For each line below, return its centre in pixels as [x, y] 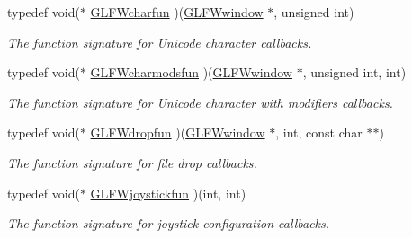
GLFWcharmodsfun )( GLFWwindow [191, 72]
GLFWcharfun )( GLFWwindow [177, 12]
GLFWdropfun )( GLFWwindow [178, 132]
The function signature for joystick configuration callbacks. [169, 223]
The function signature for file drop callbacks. [132, 162]
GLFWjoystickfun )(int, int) [168, 193]
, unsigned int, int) [354, 72]
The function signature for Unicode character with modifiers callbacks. [200, 102]
